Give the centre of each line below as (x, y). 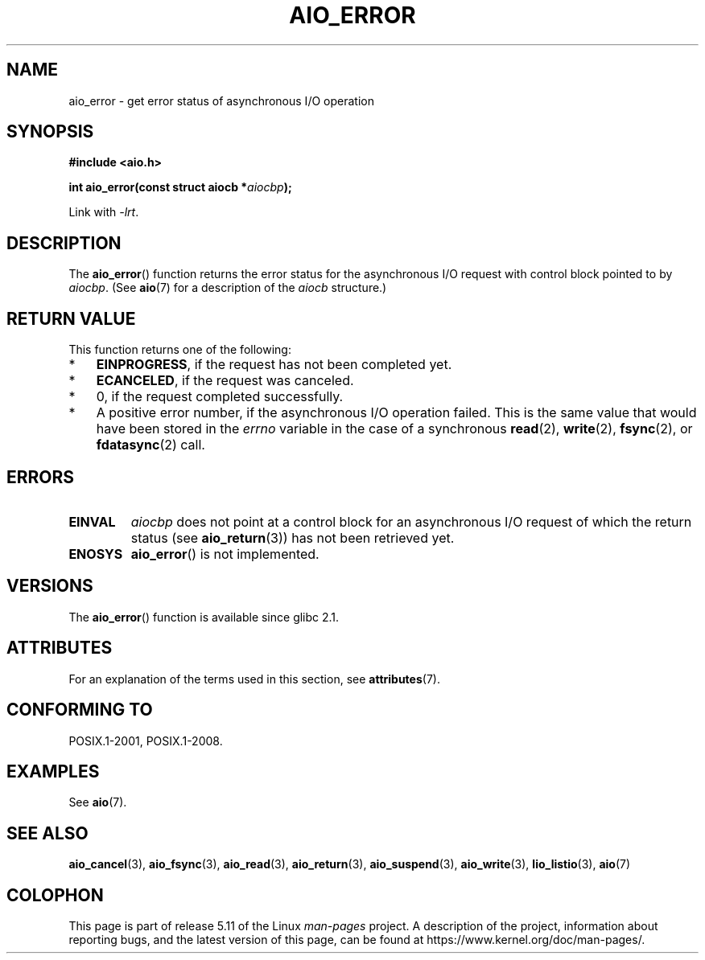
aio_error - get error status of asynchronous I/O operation (221, 101)
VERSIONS (50, 586)
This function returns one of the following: (180, 350)
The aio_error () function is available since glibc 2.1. (204, 617)
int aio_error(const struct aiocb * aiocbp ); (180, 187)
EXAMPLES (53, 771)
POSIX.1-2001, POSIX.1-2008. (146, 741)
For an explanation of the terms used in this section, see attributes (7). (254, 679)
